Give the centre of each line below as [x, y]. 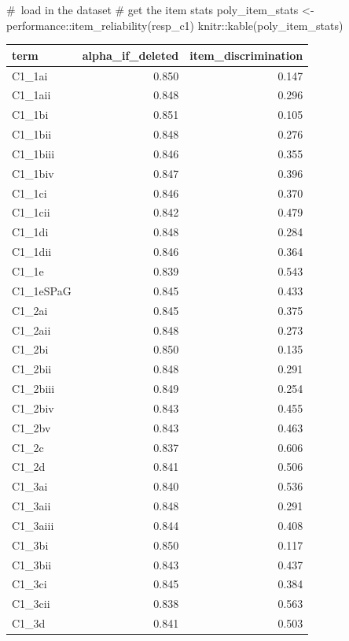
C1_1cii [31, 212]
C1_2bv [31, 427]
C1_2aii [31, 330]
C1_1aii [31, 95]
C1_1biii [33, 153]
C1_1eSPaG [42, 290]
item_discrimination [246, 55]
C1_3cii [31, 604]
